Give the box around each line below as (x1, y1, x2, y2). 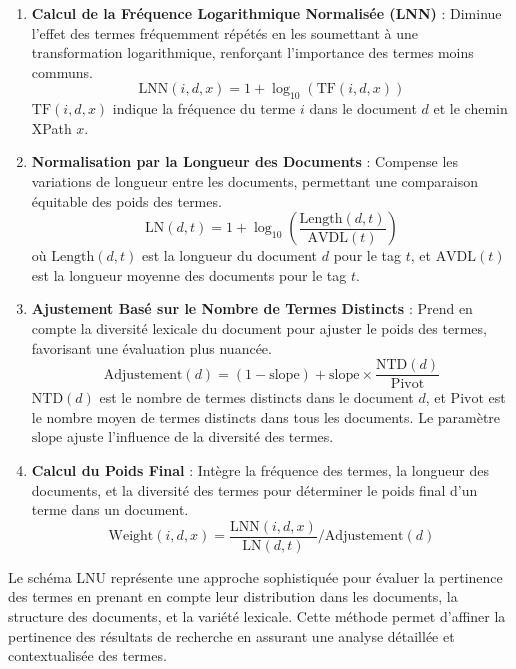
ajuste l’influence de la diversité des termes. (66, 426, 334, 447)
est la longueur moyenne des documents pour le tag (31, 264, 347, 285)
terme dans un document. (31, 499, 189, 520)
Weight (108, 529, 154, 544)
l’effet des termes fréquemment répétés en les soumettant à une (31, 22, 418, 43)
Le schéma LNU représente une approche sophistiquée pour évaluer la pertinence (8, 566, 503, 587)
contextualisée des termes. (8, 645, 167, 666)
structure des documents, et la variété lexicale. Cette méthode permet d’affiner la (8, 605, 506, 626)
